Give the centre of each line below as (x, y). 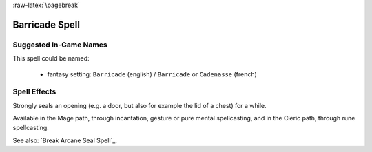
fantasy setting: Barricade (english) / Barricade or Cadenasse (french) (152, 74)
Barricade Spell (46, 24)
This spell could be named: (51, 58)
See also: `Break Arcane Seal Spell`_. (65, 140)
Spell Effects (34, 91)
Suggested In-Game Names (60, 45)
